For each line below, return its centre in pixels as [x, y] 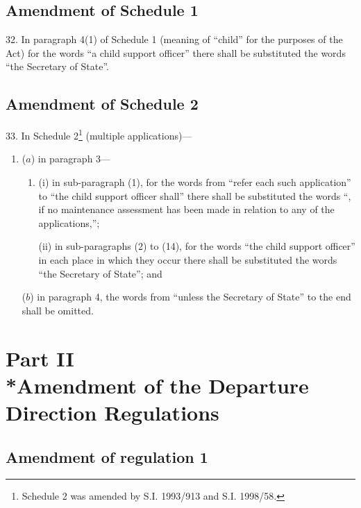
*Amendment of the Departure [157, 385]
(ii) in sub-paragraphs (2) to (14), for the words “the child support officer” [197, 246]
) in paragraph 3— [71, 159]
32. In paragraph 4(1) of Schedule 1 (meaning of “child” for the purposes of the [174, 39]
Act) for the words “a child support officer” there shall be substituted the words [176, 52]
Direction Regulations [112, 412]
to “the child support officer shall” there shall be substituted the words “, [195, 195]
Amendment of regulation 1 [107, 456]
